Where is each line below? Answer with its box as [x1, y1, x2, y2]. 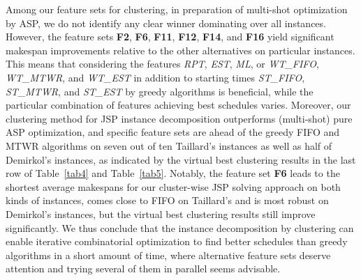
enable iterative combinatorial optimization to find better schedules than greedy [6, 234, 348, 249]
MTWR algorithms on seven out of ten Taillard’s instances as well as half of [6, 138, 332, 153]
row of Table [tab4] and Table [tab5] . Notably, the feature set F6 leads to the [6, 166, 340, 180]
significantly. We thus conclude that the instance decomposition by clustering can [6, 220, 354, 235]
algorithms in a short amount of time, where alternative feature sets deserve [6, 247, 331, 262]
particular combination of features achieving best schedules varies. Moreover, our [6, 98, 351, 112]
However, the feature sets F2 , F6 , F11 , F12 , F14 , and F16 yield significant [6, 29, 334, 44]
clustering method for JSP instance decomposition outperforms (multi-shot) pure [6, 111, 353, 125]
